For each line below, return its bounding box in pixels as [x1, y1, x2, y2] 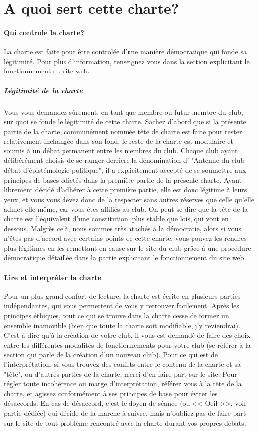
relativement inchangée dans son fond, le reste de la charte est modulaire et [4, 136, 234, 146]
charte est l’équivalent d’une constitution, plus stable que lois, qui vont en [4, 214, 229, 224]
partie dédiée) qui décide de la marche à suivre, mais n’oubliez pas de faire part [4, 407, 246, 418]
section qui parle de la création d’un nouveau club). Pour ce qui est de [4, 349, 218, 359]
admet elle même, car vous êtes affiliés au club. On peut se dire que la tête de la [4, 204, 248, 214]
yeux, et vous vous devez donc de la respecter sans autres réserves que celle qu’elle [4, 194, 254, 204]
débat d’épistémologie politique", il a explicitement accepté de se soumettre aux [4, 165, 246, 175]
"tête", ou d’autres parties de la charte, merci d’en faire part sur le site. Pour [4, 368, 237, 379]
